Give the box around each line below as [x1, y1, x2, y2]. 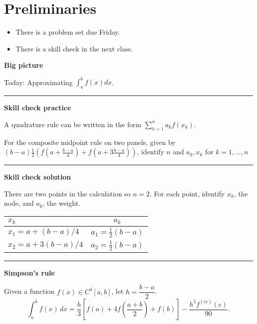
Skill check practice [4, 102, 71, 113]
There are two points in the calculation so [4, 188, 131, 198]
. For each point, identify [149, 188, 225, 198]
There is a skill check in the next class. [15, 43, 133, 53]
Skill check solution [4, 172, 71, 182]
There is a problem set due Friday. [15, 27, 120, 37]
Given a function [4, 286, 55, 296]
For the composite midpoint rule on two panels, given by [4, 137, 175, 147]
